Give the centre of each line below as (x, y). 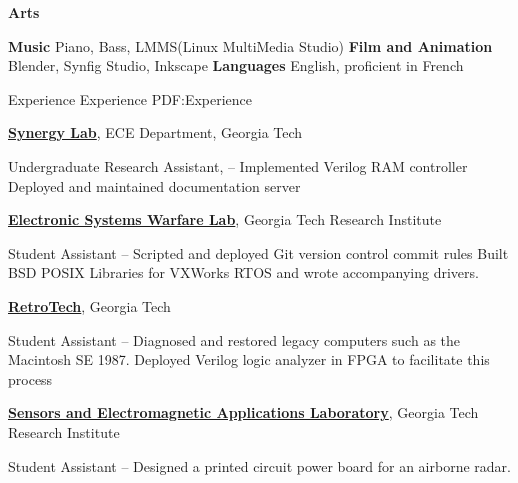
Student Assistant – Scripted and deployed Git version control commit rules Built (258, 252)
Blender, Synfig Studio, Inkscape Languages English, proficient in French (236, 65)
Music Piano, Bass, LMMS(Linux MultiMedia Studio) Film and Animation (250, 45)
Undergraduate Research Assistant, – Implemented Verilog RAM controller (238, 165)
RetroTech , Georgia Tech (89, 305)
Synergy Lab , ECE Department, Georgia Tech (155, 132)
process (30, 378)
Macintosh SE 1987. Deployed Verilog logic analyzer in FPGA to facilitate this (249, 359)
